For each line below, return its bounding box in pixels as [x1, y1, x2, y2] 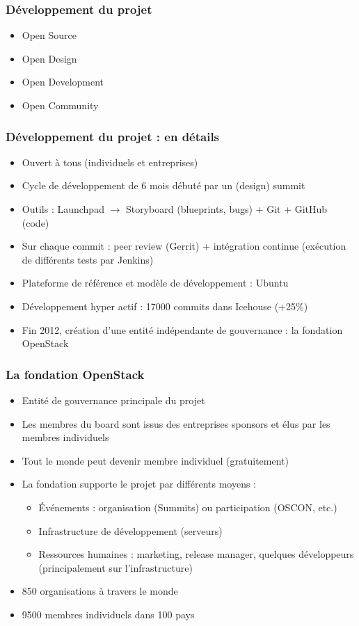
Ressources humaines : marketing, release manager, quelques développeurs [38, 547, 354, 561]
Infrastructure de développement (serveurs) [38, 523, 223, 538]
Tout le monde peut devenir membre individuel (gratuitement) [22, 453, 289, 467]
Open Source [22, 28, 77, 42]
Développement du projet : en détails [6, 127, 220, 145]
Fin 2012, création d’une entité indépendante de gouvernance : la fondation [22, 322, 343, 337]
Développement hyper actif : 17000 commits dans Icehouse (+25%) [22, 298, 308, 313]
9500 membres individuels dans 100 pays [22, 607, 195, 621]
